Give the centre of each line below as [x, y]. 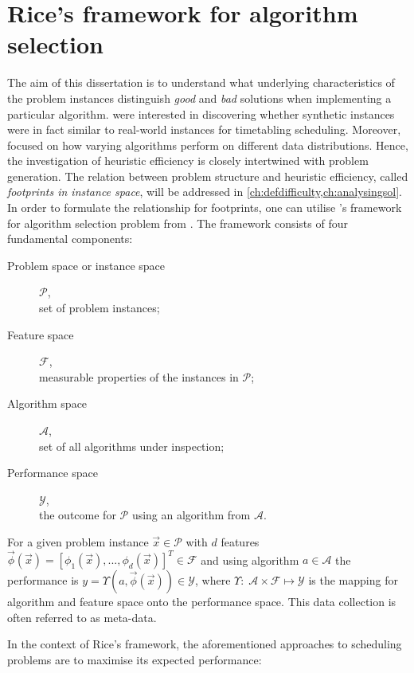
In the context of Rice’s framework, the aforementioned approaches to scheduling [205, 644]
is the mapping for [353, 580]
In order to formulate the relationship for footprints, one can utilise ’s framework [205, 207]
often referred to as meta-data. [82, 617]
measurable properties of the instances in [139, 376]
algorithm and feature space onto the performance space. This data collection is [202, 602]
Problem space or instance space [86, 265]
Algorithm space [47, 403]
